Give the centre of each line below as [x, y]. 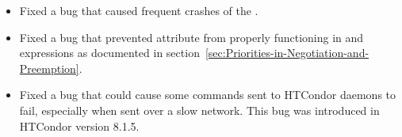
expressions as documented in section [109, 53]
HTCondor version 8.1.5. [79, 126]
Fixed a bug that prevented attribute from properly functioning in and [191, 37]
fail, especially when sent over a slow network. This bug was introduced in [199, 110]
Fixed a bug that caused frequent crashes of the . [139, 10]
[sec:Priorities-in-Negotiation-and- [287, 53]
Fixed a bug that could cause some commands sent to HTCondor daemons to [208, 95]
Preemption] [49, 68]
